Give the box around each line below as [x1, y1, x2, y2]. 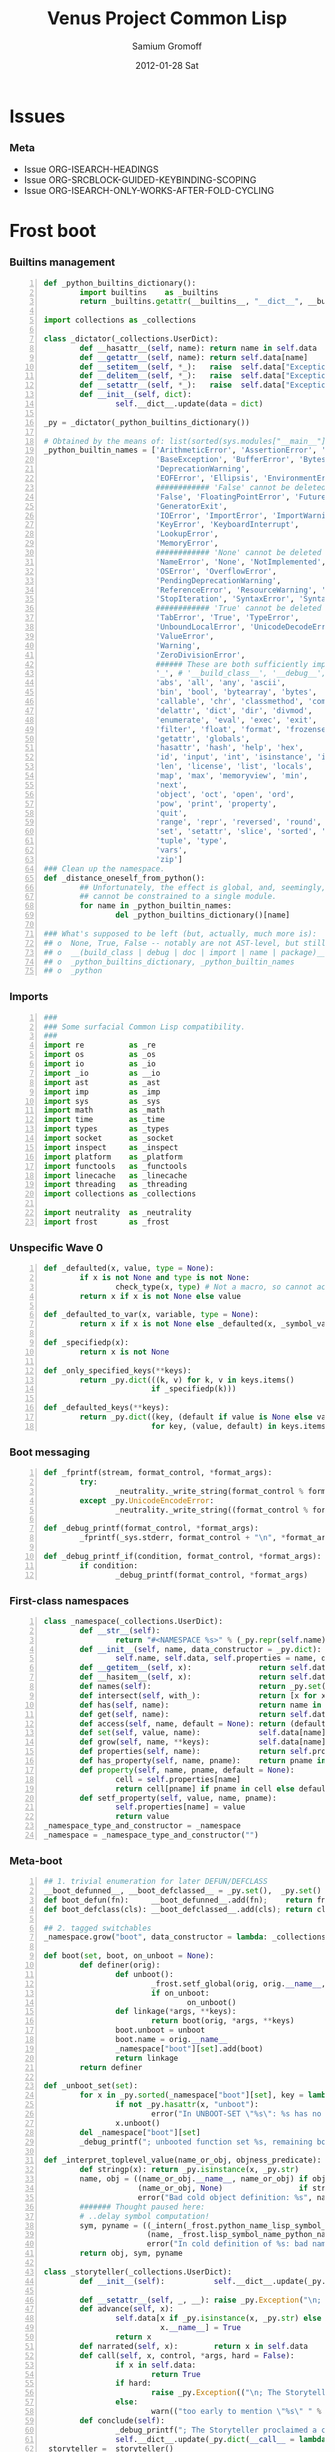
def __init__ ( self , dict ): [79, 390, 192, 400]
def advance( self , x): [79, 2304, 174, 2314]
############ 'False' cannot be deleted [155, 482, 327, 492]
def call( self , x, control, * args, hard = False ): [79, 2350, 295, 2361]
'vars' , [155, 845, 188, 856]
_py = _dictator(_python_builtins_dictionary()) [43, 417, 251, 427]
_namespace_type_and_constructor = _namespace [43, 1821, 242, 1831]
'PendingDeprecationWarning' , [155, 575, 282, 586]
